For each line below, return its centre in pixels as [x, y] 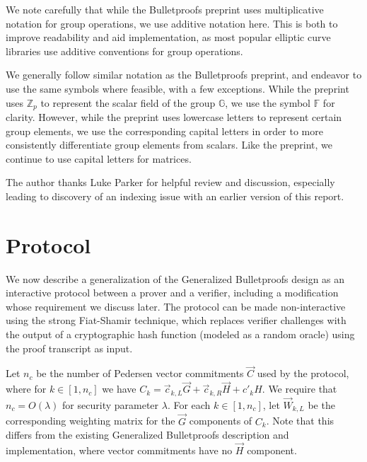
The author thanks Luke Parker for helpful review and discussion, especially [170, 182]
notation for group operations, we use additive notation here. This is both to [172, 23]
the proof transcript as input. [69, 348]
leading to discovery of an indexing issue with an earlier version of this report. [175, 196]
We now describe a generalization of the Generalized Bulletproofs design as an [175, 278]
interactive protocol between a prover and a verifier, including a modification [172, 293]
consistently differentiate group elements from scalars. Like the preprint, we [169, 145]
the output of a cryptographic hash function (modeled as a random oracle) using [180, 334]
